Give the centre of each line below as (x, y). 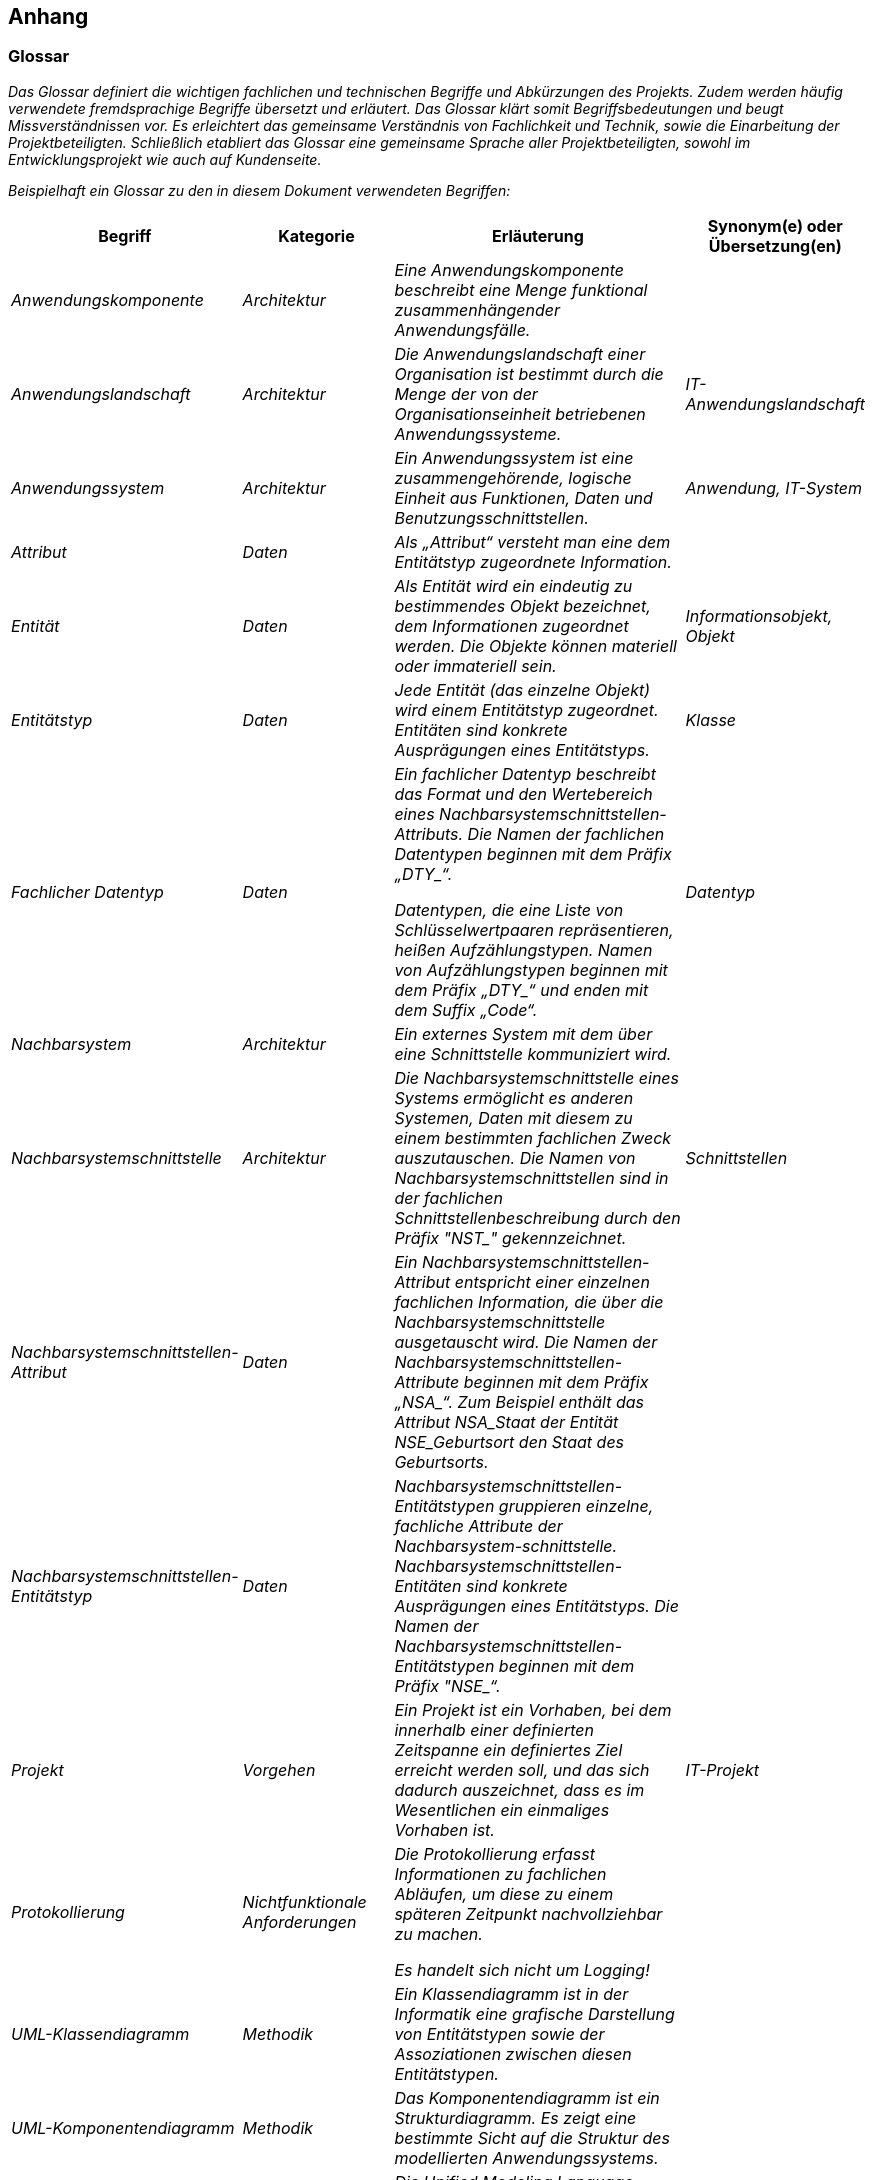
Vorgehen (279, 1769)
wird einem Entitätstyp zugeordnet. (526, 709)
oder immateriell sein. (475, 665)
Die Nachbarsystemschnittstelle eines (537, 1077)
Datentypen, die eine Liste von (509, 909)
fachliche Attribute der (478, 1525)
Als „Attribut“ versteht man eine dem (532, 541)
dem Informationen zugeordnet (511, 625)
